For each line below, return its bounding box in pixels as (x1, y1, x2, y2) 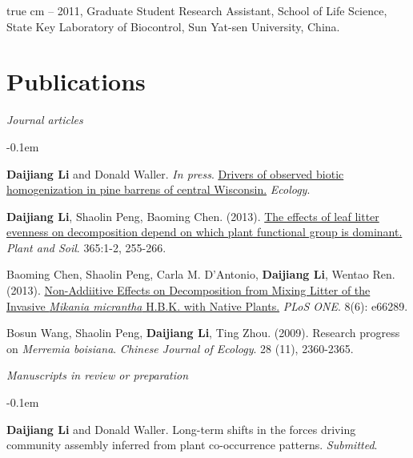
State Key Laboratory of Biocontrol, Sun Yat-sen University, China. (6, 18, 340, 34)
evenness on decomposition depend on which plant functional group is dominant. (6, 223, 403, 240)
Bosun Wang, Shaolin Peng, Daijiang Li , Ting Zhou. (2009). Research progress (6, 324, 400, 341)
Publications (6, 65, 146, 98)
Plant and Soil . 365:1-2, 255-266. (6, 239, 166, 255)
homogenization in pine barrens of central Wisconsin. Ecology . (6, 181, 311, 198)
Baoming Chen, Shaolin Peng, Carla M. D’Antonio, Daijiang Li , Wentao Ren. (6, 266, 395, 283)
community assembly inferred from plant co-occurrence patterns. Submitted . (6, 436, 378, 453)
